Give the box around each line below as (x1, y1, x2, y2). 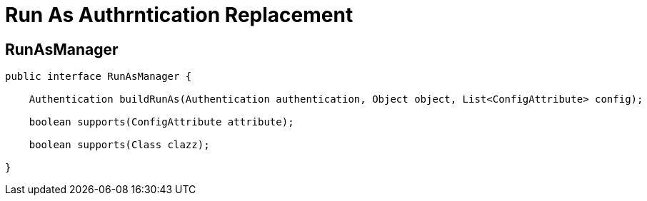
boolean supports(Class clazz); (29, 139, 210, 151)
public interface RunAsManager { (5, 71, 192, 83)
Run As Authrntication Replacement (5, 3, 353, 27)
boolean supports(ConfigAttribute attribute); (29, 116, 294, 128)
